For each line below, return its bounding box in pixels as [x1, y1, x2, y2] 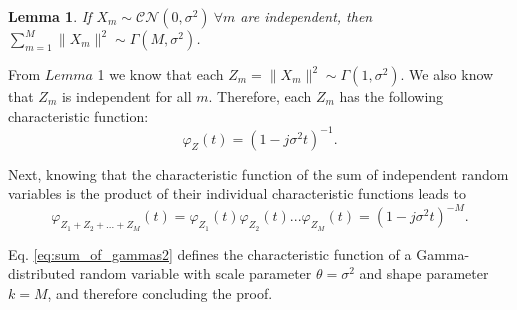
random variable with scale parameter [79, 263, 312, 284]
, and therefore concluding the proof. [47, 282, 273, 303]
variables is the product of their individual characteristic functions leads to [8, 183, 466, 204]
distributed [8, 263, 76, 284]
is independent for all [61, 86, 192, 106]
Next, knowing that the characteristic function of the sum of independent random [8, 163, 509, 184]
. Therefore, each [208, 86, 312, 106]
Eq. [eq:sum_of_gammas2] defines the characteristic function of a [8, 243, 412, 264]
